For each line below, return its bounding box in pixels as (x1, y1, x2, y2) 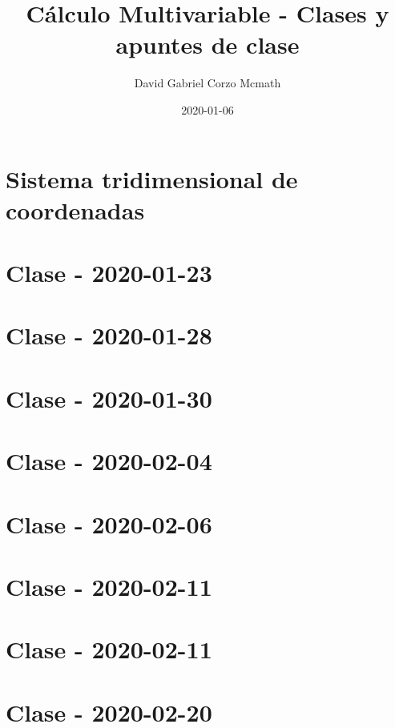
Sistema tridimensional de (6, 162, 298, 195)
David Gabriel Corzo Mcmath (134, 74, 281, 91)
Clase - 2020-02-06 (6, 507, 212, 540)
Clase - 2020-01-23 (6, 256, 212, 289)
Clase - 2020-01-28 (6, 319, 212, 352)
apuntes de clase (115, 28, 300, 61)
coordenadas (6, 193, 145, 226)
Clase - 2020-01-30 (6, 381, 212, 414)
